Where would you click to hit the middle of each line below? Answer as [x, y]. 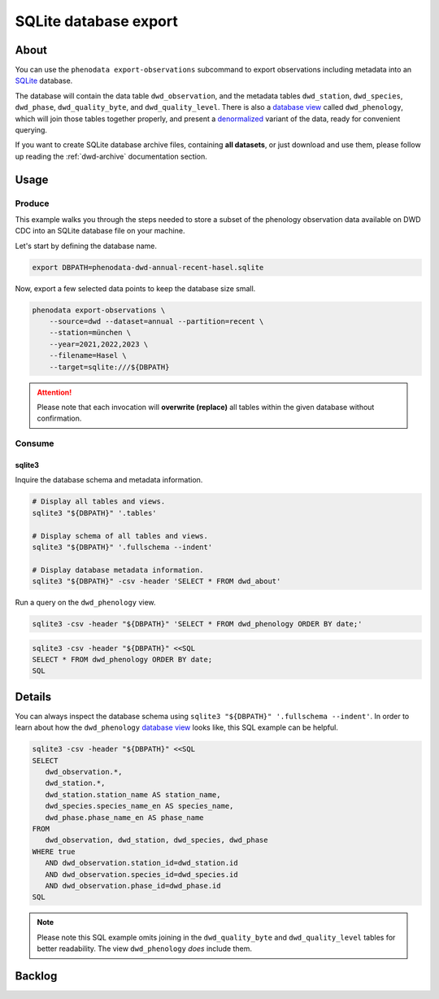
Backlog [36, 976]
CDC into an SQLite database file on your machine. [100, 231]
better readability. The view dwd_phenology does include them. [144, 949]
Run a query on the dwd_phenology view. [85, 603]
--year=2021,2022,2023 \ [99, 344]
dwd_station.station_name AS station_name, [133, 794]
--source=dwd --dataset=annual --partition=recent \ [156, 322]
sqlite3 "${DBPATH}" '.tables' [95, 513]
